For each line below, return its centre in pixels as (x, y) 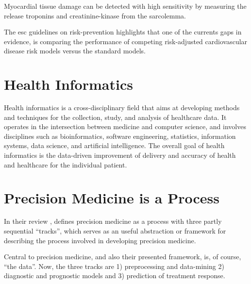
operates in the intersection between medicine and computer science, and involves (125, 126)
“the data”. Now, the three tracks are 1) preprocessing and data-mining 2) (114, 266)
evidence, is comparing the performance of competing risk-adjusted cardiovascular (126, 41)
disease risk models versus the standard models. (75, 51)
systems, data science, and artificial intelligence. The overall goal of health (114, 145)
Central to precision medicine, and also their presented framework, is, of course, (123, 257)
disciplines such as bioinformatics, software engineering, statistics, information (120, 136)
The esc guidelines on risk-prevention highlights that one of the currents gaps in (123, 32)
